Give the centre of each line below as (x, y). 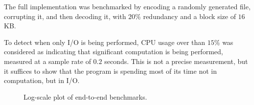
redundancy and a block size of (189, 16)
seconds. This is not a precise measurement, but (176, 61)
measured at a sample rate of (47, 61)
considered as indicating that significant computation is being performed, (114, 52)
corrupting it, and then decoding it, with (65, 16)
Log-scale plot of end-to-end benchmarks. (85, 96)
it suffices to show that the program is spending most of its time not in (110, 71)
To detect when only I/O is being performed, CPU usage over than (105, 42)
